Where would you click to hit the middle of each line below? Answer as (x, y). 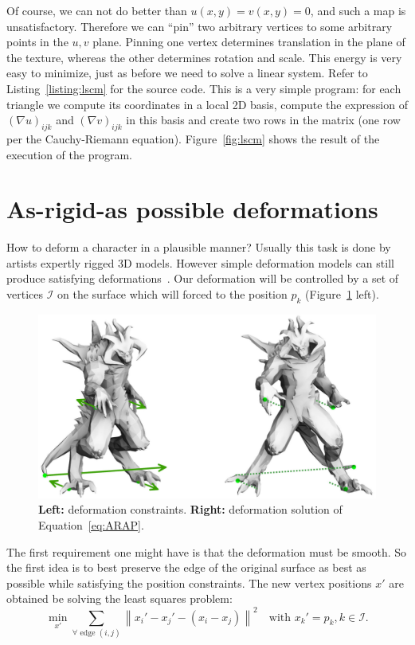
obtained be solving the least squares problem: (119, 598)
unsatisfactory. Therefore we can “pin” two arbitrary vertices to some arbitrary (200, 26)
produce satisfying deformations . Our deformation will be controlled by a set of (203, 278)
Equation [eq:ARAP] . (91, 525)
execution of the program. (69, 154)
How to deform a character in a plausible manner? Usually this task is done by (199, 247)
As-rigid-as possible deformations (192, 209)
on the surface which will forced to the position (172, 294)
